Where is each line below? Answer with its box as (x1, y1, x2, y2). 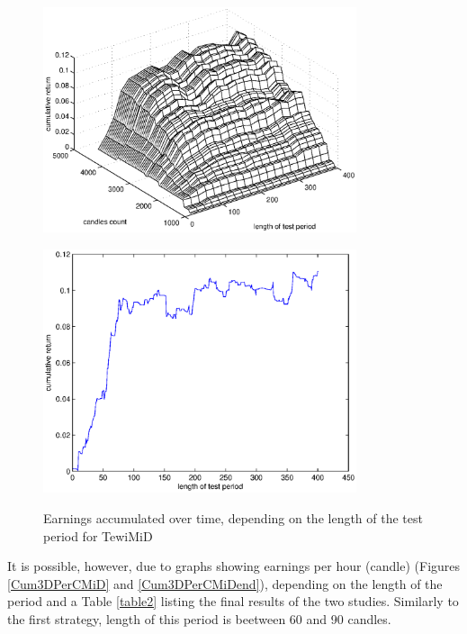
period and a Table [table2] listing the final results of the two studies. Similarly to (7, 592, 459, 611)
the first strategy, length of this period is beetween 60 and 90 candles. (7, 609, 391, 628)
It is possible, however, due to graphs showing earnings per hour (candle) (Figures (7, 557, 461, 575)
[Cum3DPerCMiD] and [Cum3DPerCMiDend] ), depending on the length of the (7, 574, 443, 593)
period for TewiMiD (43, 526, 153, 545)
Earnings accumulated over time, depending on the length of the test (43, 509, 423, 527)
